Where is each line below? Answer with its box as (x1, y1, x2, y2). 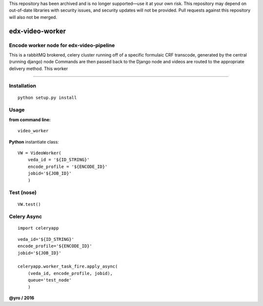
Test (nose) (9, 189, 37, 196)
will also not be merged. (9, 14, 57, 20)
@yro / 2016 (9, 295, 35, 301)
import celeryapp (18, 225, 59, 231)
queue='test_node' (27, 277, 72, 283)
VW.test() (18, 201, 41, 207)
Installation (9, 83, 37, 90)
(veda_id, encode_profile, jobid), (27, 270, 113, 276)
